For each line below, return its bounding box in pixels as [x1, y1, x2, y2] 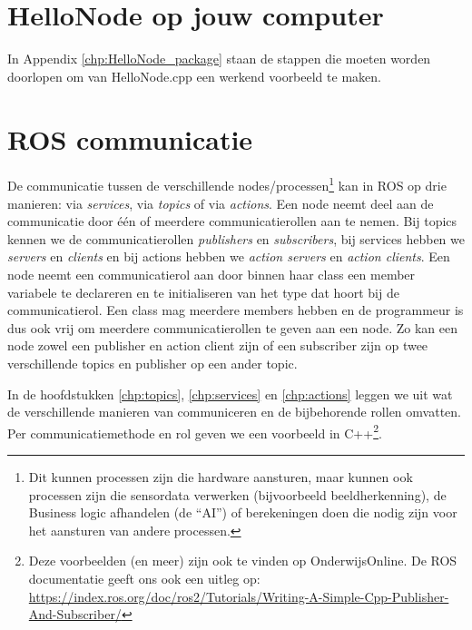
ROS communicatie [7, 120, 253, 157]
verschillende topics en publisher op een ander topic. [7, 354, 298, 373]
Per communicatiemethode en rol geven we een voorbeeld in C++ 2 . [7, 420, 382, 442]
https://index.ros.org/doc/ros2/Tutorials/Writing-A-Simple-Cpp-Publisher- [28, 586, 449, 605]
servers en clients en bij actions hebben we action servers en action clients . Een [7, 247, 450, 266]
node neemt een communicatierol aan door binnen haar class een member [7, 265, 416, 284]
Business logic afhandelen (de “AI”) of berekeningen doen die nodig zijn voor [28, 503, 457, 522]
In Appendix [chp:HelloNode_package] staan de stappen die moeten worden [7, 49, 431, 68]
